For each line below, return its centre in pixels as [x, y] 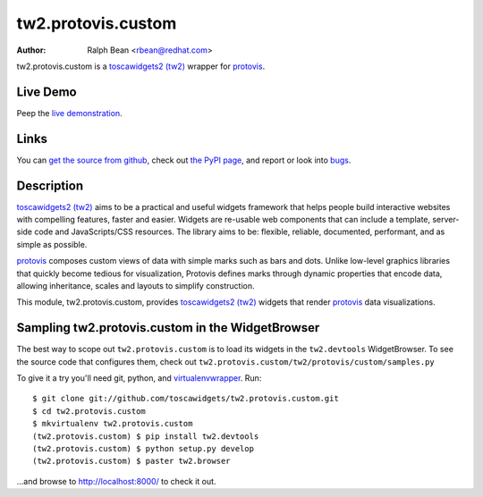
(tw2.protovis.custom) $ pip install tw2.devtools [146, 436]
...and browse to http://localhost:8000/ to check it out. [116, 481]
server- [446, 220]
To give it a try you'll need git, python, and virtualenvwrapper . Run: [139, 378]
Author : [31, 50]
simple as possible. [52, 244]
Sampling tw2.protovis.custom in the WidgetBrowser [168, 328]
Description [50, 185]
